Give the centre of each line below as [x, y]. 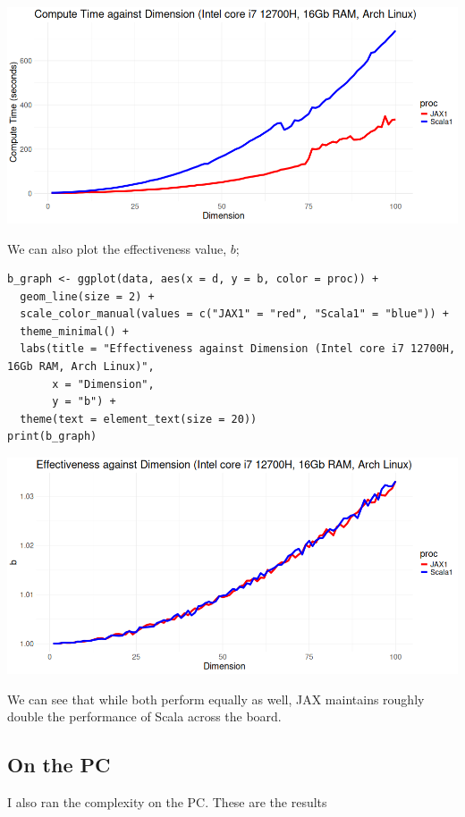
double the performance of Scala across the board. [144, 716]
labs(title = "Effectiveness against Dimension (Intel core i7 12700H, [238, 349]
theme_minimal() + [75, 331]
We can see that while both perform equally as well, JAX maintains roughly [216, 699]
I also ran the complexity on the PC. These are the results [167, 801]
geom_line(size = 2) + [87, 296]
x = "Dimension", [103, 384]
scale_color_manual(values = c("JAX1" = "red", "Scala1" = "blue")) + [234, 314]
